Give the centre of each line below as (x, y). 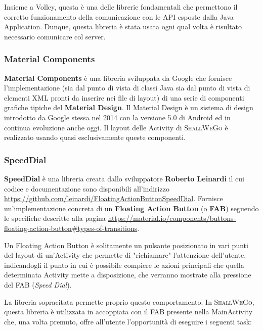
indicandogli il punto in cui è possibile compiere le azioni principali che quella (124, 265)
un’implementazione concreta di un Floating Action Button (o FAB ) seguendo (131, 208)
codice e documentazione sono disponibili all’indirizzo (87, 188)
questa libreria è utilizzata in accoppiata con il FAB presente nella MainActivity (128, 312)
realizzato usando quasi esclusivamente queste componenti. (95, 137)
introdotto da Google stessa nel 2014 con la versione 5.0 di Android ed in (117, 117)
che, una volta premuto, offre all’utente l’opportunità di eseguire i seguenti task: (128, 321)
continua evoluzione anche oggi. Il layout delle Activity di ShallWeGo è (116, 127)
